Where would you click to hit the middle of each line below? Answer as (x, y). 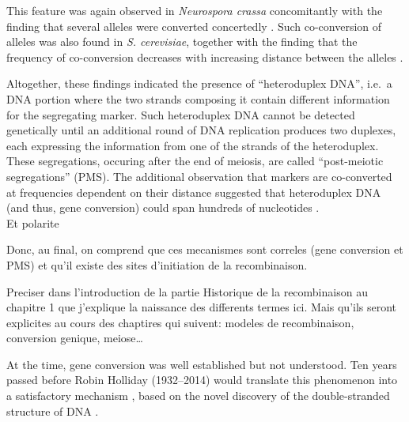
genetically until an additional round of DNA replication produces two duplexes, (201, 130)
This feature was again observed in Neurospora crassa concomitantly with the (195, 10)
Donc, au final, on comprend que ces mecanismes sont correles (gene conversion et (205, 249)
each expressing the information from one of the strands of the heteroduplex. (193, 145)
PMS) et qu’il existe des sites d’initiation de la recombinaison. (157, 264)
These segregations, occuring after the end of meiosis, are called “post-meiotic (195, 161)
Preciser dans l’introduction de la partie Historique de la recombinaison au (187, 291)
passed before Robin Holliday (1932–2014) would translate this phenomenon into (202, 380)
